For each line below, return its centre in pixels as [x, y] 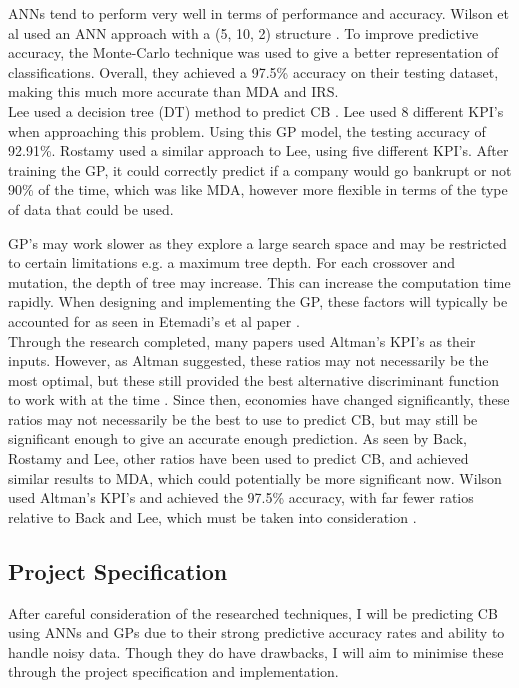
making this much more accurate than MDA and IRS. [173, 91]
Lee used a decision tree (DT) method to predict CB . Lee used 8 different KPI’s [256, 110]
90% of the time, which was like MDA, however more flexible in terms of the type [258, 189]
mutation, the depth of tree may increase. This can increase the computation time [259, 281]
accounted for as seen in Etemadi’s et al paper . [154, 320]
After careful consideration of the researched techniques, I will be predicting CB [253, 612]
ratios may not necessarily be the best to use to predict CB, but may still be [243, 418]
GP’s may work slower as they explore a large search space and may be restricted [257, 242]
